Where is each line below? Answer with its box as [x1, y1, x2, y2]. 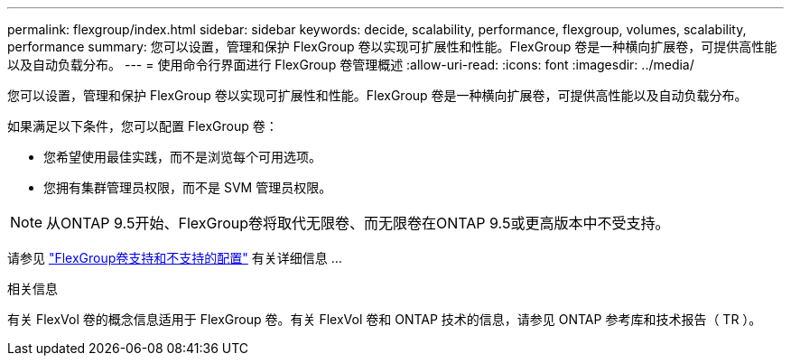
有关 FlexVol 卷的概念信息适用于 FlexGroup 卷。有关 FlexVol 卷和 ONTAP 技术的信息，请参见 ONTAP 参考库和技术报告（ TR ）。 [7, 312, 762, 327]
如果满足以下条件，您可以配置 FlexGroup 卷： [7, 118, 278, 134]
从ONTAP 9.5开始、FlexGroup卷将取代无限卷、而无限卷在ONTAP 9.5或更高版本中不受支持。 [46, 214, 670, 232]
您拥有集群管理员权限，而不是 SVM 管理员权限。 [43, 180, 332, 195]
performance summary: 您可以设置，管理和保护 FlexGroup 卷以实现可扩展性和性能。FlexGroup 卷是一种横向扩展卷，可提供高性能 [7, 39, 777, 54]
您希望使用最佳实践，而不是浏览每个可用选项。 [43, 149, 321, 164]
